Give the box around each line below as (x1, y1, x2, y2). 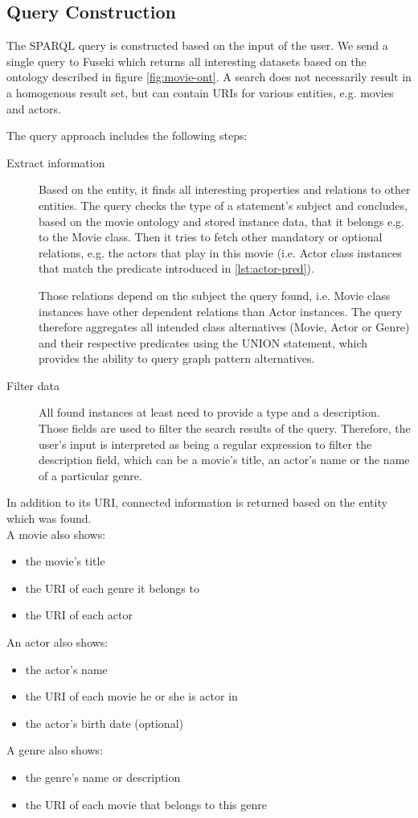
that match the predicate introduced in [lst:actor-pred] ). (39, 260, 314, 277)
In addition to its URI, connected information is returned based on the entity (6, 494, 387, 511)
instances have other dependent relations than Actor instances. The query (39, 302, 403, 319)
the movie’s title (25, 553, 105, 569)
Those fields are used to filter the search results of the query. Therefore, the (39, 420, 411, 437)
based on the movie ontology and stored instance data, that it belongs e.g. (39, 212, 404, 229)
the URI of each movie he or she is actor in (25, 688, 238, 705)
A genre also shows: (6, 742, 104, 758)
